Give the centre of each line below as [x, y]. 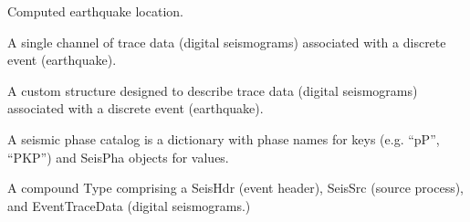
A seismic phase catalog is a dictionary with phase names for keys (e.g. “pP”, [224, 138]
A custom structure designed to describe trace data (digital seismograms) [213, 90]
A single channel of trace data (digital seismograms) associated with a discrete [227, 42]
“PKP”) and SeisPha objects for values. [118, 157]
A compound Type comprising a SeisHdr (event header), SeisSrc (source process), [236, 188]
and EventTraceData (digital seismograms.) [129, 205]
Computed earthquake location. [95, 11]
